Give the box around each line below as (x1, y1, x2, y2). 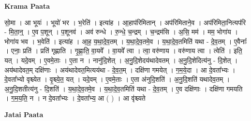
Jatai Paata (4, 109, 44, 119)
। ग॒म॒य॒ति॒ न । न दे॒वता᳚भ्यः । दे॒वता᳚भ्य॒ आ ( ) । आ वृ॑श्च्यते (4, 93, 146, 103)
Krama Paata (4, 1, 50, 11)
